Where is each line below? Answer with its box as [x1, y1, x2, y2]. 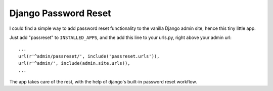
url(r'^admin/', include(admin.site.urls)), [18, 61, 131, 66]
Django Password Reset [9, 8, 111, 19]
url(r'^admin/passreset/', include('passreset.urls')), [18, 53, 160, 59]
